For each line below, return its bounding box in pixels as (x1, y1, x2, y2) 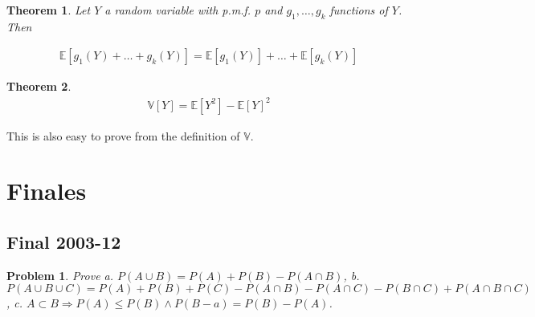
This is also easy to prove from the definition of (6, 127, 240, 144)
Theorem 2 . (6, 78, 71, 95)
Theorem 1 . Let (6, 2, 91, 18)
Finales (6, 174, 87, 207)
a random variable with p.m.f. (104, 2, 251, 18)
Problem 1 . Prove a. (6, 266, 114, 283)
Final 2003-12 (6, 229, 121, 254)
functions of (329, 2, 388, 18)
